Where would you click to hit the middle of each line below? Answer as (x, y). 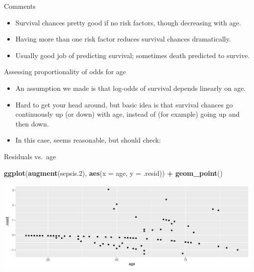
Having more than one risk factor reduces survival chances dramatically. (123, 39)
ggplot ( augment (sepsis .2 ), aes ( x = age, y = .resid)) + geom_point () (113, 173)
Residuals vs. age (30, 156)
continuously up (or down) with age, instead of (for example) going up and (127, 114)
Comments (20, 6)
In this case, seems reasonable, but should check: (88, 140)
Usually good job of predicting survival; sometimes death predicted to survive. (133, 55)
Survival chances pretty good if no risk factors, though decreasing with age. (128, 22)
